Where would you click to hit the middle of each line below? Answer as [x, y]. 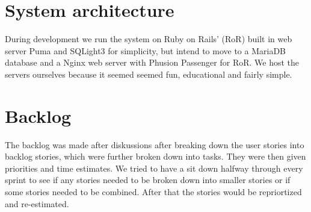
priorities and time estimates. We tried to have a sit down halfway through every [154, 168]
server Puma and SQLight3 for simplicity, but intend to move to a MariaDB [145, 50]
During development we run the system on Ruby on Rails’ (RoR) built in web [149, 39]
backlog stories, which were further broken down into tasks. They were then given [155, 156]
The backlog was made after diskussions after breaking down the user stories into [155, 144]
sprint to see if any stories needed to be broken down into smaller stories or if [148, 180]
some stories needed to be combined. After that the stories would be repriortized [153, 192]
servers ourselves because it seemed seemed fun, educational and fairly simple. [149, 74]
